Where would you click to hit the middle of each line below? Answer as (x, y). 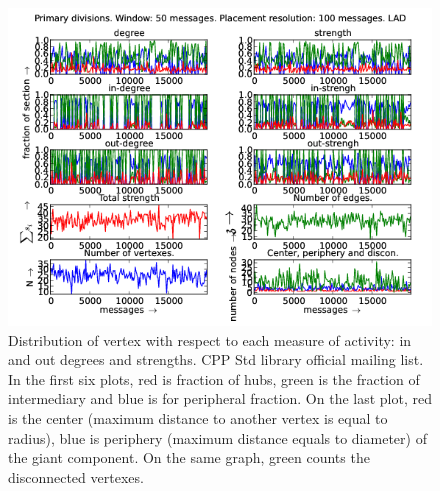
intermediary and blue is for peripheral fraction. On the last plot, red (220, 398)
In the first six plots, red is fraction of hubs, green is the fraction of (214, 378)
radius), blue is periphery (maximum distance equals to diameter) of (217, 437)
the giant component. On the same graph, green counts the (189, 457)
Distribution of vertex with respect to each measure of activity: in (210, 339)
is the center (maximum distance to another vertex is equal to (198, 417)
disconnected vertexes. (76, 476)
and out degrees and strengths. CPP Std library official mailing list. (216, 359)
